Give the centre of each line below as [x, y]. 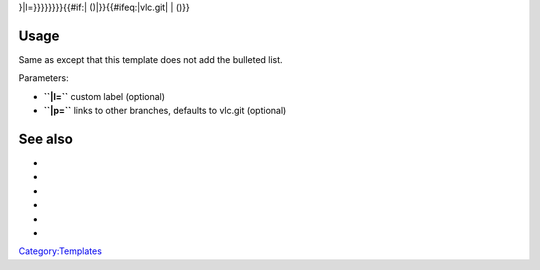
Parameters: [43, 78]
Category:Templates [60, 251]
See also [46, 138]
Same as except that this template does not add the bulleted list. [151, 59]
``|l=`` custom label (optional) [104, 96]
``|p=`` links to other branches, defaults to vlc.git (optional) [165, 111]
